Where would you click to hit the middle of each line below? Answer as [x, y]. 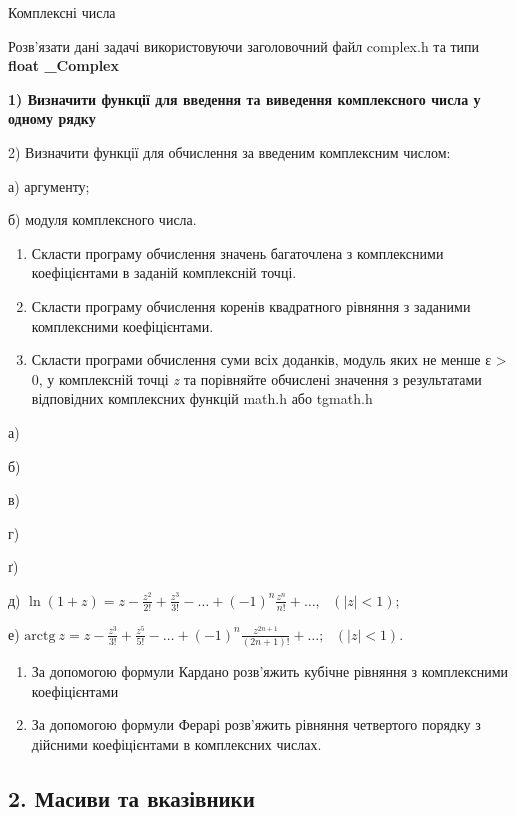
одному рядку [52, 118]
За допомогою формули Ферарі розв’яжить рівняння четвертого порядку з [256, 724]
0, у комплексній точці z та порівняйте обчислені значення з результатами [256, 378]
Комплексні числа [62, 12]
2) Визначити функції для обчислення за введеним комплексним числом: [229, 151]
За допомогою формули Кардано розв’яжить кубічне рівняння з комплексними [270, 671]
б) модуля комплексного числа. [102, 219]
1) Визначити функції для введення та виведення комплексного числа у [244, 98]
